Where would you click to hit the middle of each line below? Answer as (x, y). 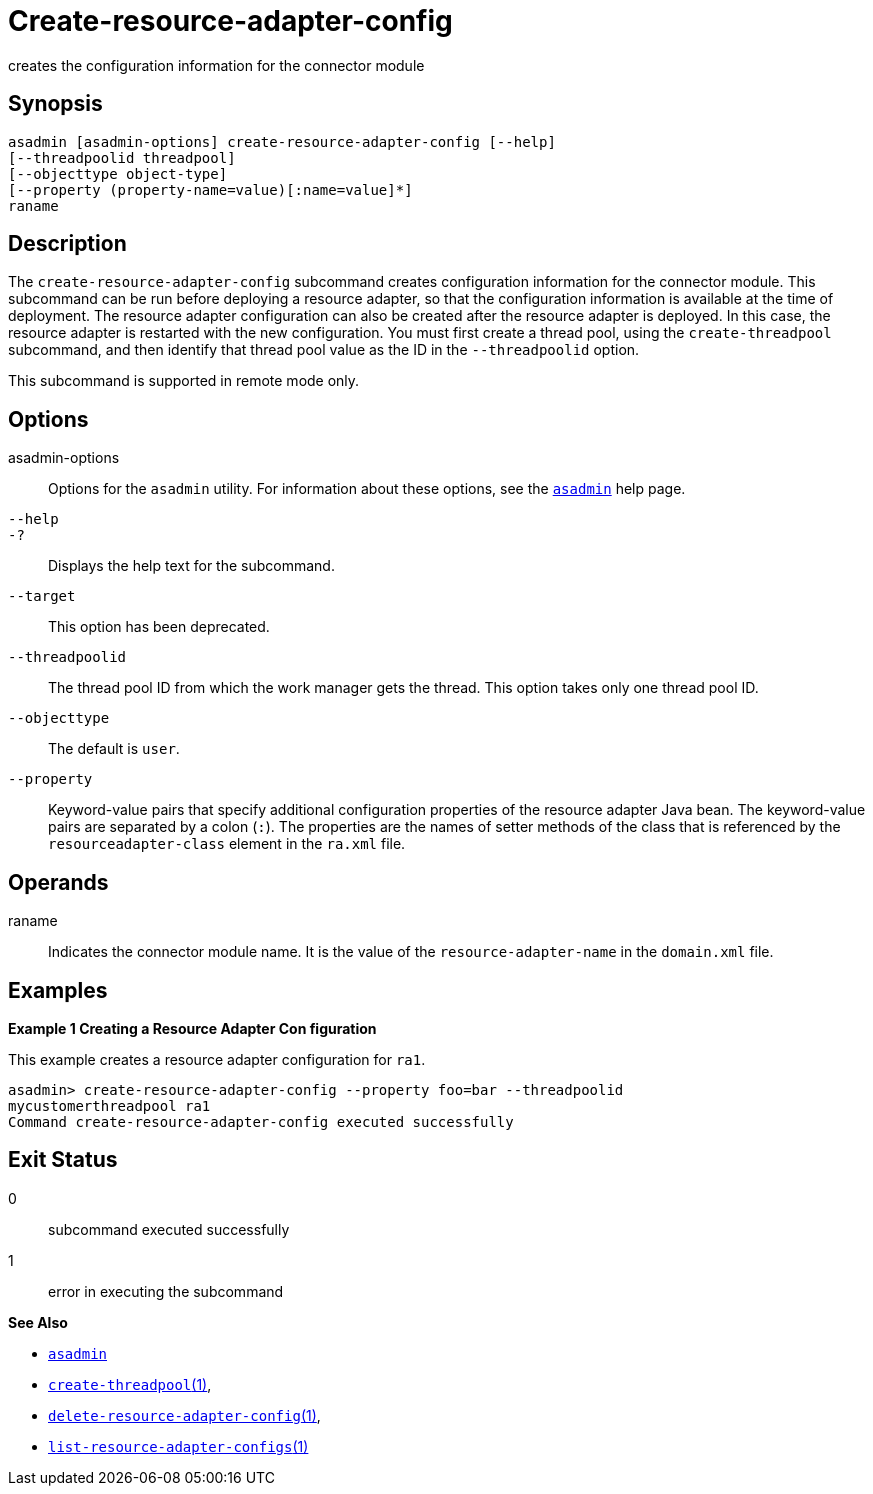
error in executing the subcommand (166, 1291)
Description (67, 244)
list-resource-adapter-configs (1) (178, 1446)
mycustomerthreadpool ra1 (109, 1105)
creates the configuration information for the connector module (216, 65)
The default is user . (114, 749)
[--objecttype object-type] (118, 173)
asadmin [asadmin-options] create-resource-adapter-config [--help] (282, 141)
